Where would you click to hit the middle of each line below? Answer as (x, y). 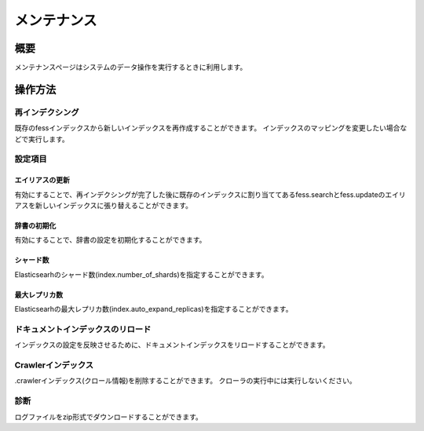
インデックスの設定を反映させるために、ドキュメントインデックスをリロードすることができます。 (172, 345)
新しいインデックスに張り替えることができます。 (113, 205)
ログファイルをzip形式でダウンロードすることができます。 (109, 417)
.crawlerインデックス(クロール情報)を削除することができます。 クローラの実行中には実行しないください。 (185, 381)
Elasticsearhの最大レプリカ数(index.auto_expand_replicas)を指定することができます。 (154, 309)
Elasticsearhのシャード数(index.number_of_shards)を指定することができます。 (141, 274)
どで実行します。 (42, 139)
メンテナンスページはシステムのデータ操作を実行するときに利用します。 (131, 68)
